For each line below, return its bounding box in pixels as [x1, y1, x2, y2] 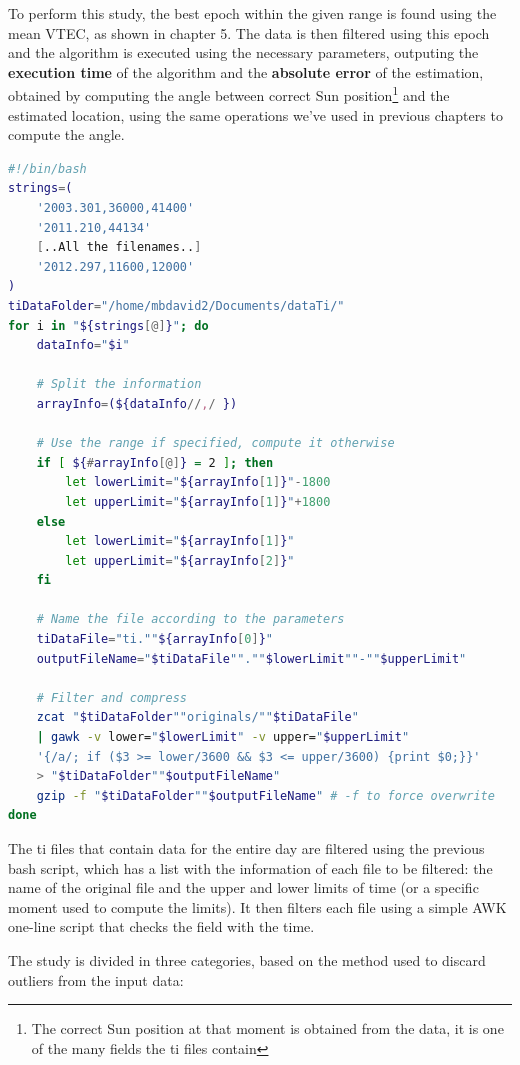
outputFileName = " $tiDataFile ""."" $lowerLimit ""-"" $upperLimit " [36, 651, 467, 666]
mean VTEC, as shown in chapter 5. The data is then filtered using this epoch [8, 22, 490, 43]
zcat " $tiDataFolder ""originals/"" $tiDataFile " [36, 710, 359, 725]
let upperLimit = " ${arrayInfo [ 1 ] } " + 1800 [65, 494, 331, 509]
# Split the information [36, 377, 202, 392]
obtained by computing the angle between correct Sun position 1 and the [8, 82, 450, 106]
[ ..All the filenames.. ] [36, 240, 202, 255]
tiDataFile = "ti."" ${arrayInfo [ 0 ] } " [36, 632, 273, 647]
